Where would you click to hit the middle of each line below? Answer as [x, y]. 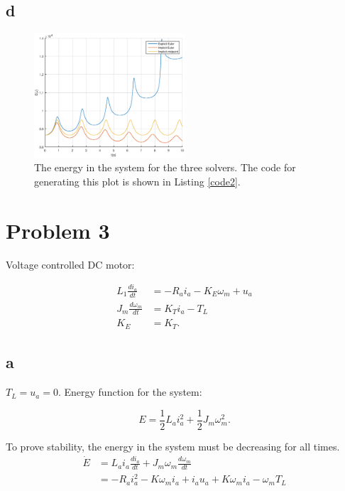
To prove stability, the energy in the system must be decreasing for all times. [173, 446]
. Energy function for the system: [130, 392]
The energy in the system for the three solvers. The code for [165, 167]
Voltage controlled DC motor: [70, 264]
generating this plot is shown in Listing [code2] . [137, 181]
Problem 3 [58, 230]
